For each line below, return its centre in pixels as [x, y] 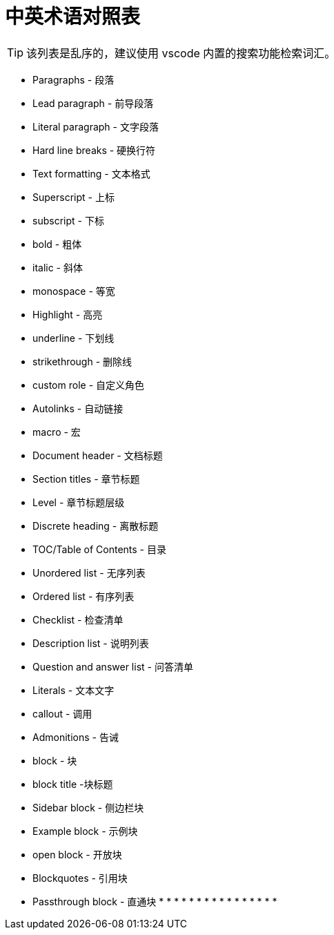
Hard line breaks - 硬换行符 [94, 150]
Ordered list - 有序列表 [83, 596]
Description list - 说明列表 [91, 643]
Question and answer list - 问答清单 [113, 666]
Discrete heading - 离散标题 [96, 526]
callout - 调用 [62, 713]
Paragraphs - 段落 [73, 79]
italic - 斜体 [58, 267]
